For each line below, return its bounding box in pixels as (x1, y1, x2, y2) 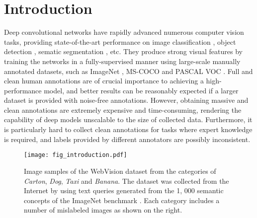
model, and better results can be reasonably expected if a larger (44, 85, 239, 95)
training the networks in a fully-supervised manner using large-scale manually (4, 56, 241, 66)
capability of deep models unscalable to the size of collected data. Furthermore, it (4, 114, 253, 125)
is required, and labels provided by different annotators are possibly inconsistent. (4, 134, 251, 144)
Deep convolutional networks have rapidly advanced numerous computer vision (4, 27, 244, 37)
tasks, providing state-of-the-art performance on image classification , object (4, 36, 236, 47)
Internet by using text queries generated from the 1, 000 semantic (24, 185, 224, 196)
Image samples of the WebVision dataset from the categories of (24, 165, 216, 176)
